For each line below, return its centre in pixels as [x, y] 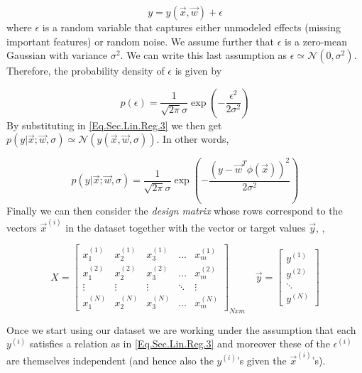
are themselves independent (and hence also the [110, 360]
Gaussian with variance [57, 55]
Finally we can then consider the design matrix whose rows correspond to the [175, 211]
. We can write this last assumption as [204, 55]
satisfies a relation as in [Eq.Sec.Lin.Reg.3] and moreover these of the [180, 344]
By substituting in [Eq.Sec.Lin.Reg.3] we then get [114, 125]
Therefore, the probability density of [86, 71]
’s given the [262, 360]
